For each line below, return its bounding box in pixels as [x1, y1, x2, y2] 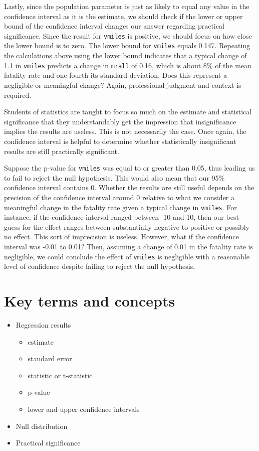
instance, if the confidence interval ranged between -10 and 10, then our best [4, 212, 239, 222]
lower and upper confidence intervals [28, 403, 140, 414]
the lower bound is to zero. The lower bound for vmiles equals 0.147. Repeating [4, 40, 250, 51]
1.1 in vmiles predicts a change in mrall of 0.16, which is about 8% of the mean [4, 60, 251, 70]
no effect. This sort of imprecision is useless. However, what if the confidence [4, 231, 239, 242]
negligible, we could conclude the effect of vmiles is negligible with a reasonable [4, 251, 249, 261]
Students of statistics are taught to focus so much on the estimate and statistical [4, 106, 252, 117]
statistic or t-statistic [28, 370, 93, 380]
